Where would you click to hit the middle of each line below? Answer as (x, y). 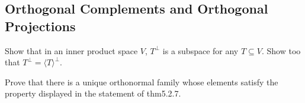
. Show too (281, 50)
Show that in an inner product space (71, 50)
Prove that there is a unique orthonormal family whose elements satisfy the (142, 82)
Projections (40, 26)
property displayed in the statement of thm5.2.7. (93, 93)
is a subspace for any (200, 50)
